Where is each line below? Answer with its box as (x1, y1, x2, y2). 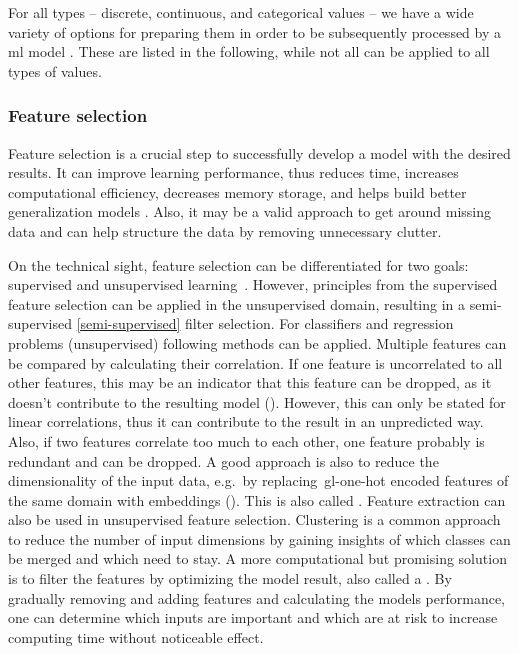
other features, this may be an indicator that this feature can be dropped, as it (8, 372, 492, 393)
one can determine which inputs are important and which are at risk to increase (8, 607, 498, 628)
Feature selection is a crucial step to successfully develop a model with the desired (8, 142, 511, 163)
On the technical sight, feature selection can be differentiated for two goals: (8, 254, 469, 275)
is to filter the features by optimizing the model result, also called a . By (8, 568, 452, 589)
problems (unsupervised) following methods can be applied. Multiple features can (8, 332, 507, 353)
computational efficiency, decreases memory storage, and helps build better (8, 181, 467, 202)
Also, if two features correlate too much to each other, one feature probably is (8, 430, 485, 451)
